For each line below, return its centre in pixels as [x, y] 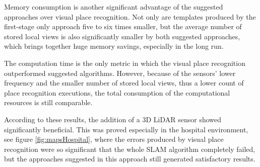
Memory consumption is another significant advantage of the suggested [114, 7]
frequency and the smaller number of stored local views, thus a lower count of [124, 83]
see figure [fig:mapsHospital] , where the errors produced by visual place [114, 139]
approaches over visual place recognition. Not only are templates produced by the [130, 16]
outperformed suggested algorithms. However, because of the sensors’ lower [120, 73]
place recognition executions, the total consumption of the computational [117, 92]
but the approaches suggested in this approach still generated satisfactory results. [130, 159]
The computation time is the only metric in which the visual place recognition [125, 63]
